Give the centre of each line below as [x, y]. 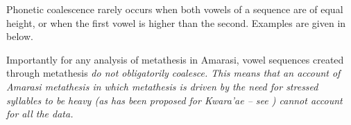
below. [20, 36]
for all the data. [40, 114]
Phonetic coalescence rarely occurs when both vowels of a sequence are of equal [175, 9]
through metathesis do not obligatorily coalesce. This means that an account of [173, 73]
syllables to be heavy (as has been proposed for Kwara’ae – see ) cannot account [174, 100]
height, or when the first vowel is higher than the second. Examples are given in [176, 22]
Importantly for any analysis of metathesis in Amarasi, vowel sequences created [175, 59]
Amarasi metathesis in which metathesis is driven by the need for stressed [162, 86]
